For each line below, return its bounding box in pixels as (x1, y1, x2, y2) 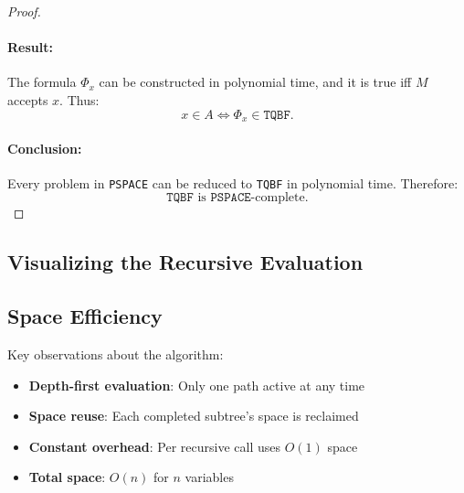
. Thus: (59, 90, 100, 109)
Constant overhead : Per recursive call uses (28, 436, 280, 455)
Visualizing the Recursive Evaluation (7, 248, 364, 276)
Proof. (7, 2, 41, 20)
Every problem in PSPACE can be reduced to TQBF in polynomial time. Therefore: (7, 173, 459, 192)
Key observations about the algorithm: (7, 345, 224, 364)
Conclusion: (7, 138, 82, 157)
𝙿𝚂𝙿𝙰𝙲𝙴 (210, 191, 251, 205)
